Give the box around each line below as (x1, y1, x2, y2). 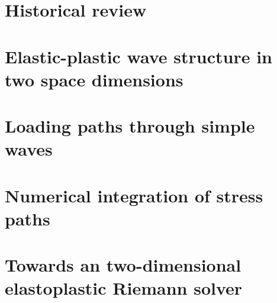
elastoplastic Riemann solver (5, 276, 243, 300)
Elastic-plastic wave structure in (5, 44, 273, 68)
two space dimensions (5, 67, 183, 91)
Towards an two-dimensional (5, 253, 241, 277)
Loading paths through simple (5, 114, 255, 138)
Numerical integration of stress (5, 183, 263, 207)
